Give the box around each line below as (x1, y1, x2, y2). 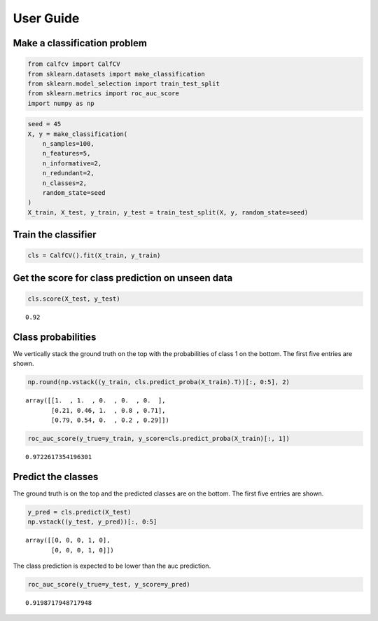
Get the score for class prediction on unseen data (13, 272, 233, 284)
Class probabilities (13, 331, 97, 343)
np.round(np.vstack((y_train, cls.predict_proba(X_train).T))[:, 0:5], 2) (27, 378, 290, 386)
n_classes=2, (42, 179, 87, 187)
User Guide (13, 11, 80, 26)
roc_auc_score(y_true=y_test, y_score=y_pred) (27, 580, 190, 589)
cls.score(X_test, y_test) (27, 295, 120, 303)
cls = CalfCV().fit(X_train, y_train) (27, 252, 161, 259)
